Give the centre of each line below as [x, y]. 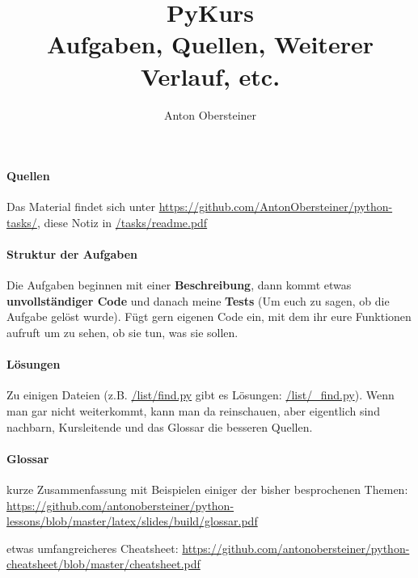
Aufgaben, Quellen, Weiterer [210, 44]
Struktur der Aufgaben [72, 254]
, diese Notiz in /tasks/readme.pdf [122, 222]
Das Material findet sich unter [81, 207]
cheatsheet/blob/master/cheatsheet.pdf [103, 564]
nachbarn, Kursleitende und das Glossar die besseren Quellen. [160, 426]
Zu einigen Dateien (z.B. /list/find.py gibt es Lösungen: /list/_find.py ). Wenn [201, 395]
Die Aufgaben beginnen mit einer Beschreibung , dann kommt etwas [179, 285]
